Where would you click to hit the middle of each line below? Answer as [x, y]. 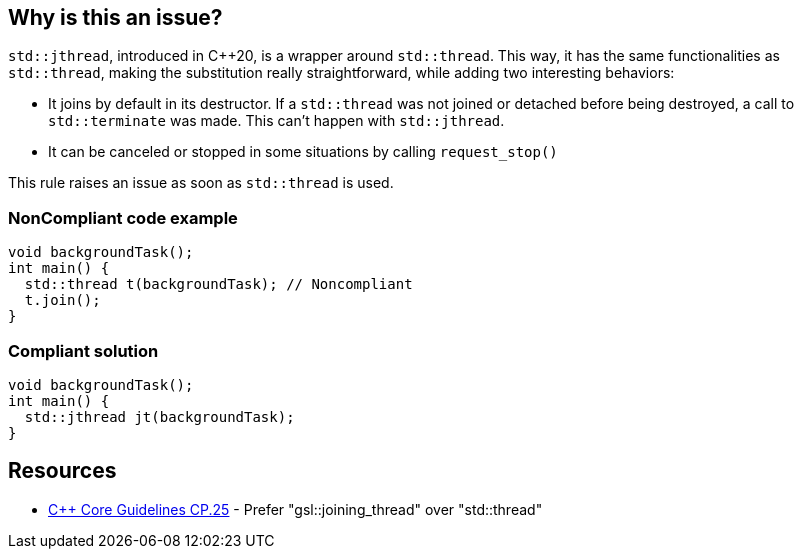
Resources [62, 471]
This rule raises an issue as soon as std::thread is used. [201, 183]
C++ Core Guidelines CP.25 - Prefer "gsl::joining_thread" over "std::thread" [295, 509]
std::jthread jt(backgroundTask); [159, 416]
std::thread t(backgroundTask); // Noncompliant [218, 284]
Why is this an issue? [115, 17]
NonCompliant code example [123, 217]
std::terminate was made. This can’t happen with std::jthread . [276, 121]
